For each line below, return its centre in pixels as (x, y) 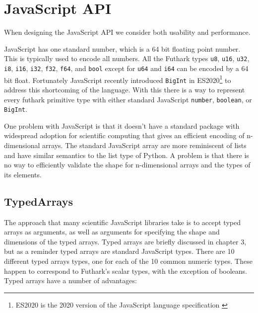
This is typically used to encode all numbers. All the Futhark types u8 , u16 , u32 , (127, 58)
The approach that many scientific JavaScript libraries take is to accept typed (122, 222)
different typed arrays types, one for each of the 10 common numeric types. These (128, 261)
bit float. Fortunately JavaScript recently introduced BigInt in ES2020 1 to (118, 79)
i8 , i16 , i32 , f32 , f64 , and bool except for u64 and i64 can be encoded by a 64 (126, 68)
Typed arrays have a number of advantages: (70, 280)
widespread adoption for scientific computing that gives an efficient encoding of (124, 135)
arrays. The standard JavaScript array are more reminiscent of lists (144, 145)
